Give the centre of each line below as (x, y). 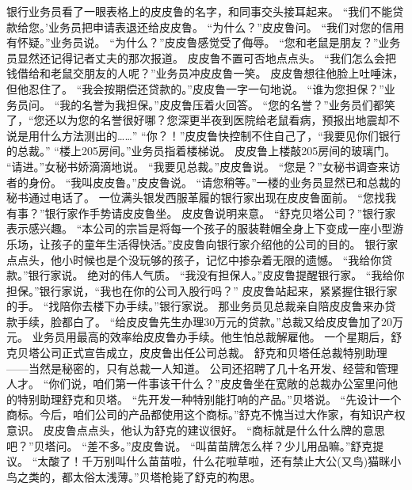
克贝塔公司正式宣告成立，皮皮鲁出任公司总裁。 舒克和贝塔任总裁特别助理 (197, 353)
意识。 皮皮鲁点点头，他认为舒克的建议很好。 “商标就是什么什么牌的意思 (196, 430)
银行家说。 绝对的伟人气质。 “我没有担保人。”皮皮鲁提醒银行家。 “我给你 (216, 275)
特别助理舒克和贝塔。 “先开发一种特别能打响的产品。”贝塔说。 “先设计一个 (209, 399)
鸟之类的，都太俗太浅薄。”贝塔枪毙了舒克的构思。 (134, 476)
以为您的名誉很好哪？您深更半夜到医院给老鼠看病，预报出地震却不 (228, 120)
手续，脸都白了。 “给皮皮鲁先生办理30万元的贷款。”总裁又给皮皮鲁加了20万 (210, 321)
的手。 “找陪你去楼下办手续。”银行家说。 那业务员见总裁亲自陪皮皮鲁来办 (196, 306)
